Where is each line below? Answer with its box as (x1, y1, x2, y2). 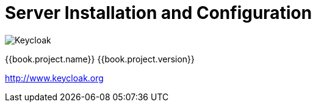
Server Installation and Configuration (5, 2, 312, 23)
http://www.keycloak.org (5, 72, 104, 83)
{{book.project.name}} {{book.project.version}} (5, 53, 195, 64)
